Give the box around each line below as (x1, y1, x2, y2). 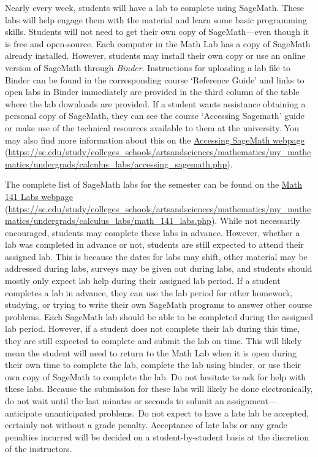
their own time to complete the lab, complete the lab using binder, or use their (5, 358, 301, 371)
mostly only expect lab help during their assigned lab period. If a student (5, 274, 281, 287)
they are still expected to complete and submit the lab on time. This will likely (5, 334, 302, 347)
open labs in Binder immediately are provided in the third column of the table (5, 85, 300, 98)
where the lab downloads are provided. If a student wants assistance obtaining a (5, 97, 306, 110)
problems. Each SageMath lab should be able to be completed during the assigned (5, 310, 314, 323)
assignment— (227, 394, 277, 407)
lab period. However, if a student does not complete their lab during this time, (5, 322, 300, 335)
